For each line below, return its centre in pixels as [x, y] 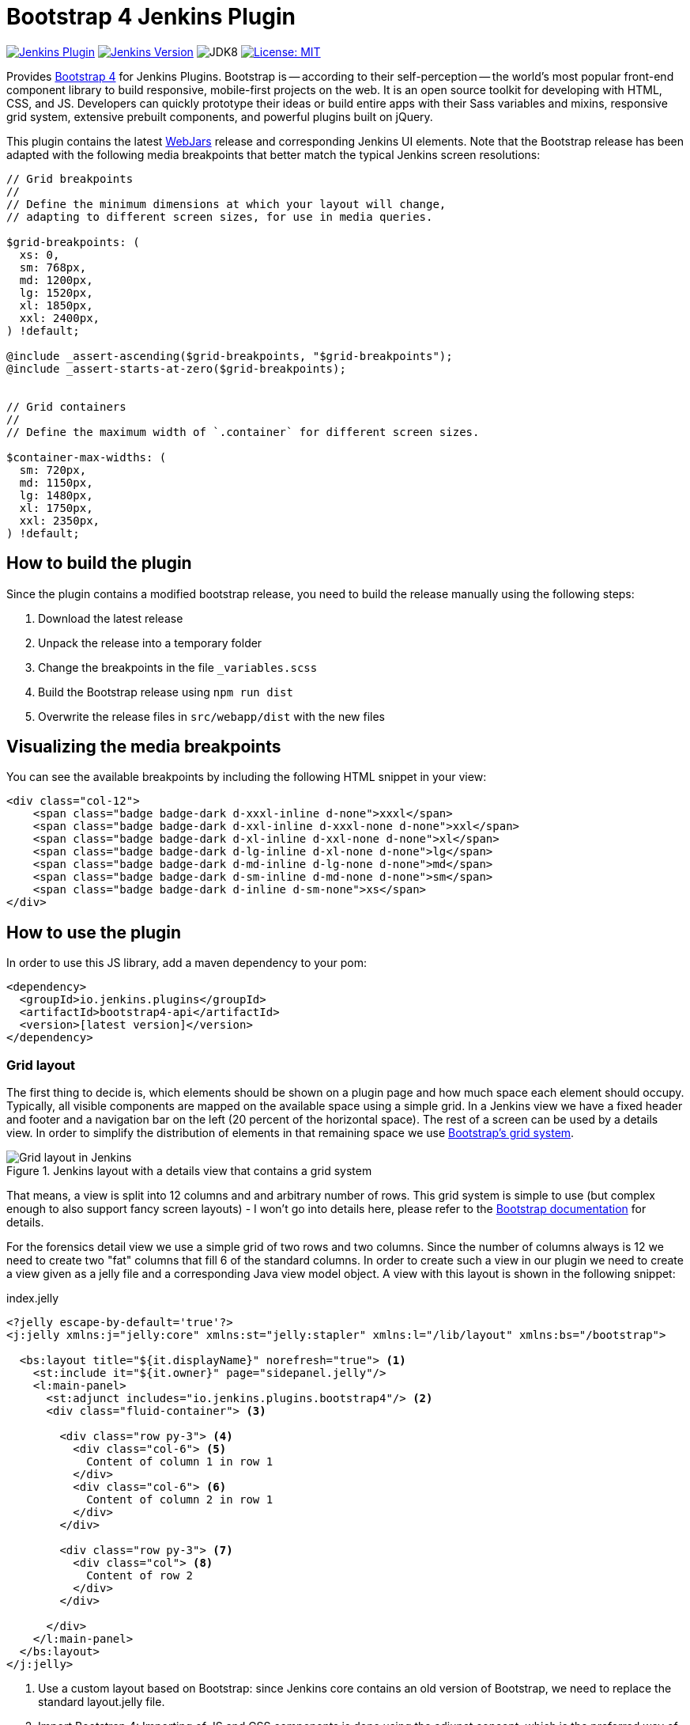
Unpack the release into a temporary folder [150, 643]
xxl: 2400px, [60, 318]
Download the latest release [111, 618]
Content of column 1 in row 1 [180, 1462]
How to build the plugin [99, 563]
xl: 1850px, [56, 305]
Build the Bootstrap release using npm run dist [166, 692]
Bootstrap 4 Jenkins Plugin [151, 17]
